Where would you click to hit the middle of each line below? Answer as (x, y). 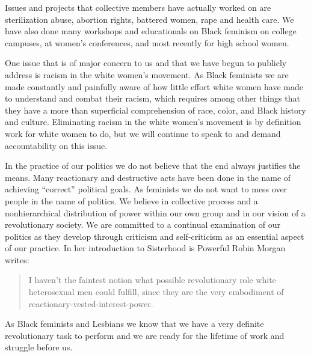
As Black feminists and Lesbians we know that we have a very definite (134, 324)
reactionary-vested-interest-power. (91, 303)
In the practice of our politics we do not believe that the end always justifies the (153, 166)
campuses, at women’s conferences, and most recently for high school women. (147, 42)
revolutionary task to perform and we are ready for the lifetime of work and (145, 335)
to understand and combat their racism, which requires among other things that (152, 98)
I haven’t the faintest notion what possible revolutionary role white (152, 280)
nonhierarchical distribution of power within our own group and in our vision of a (155, 212)
